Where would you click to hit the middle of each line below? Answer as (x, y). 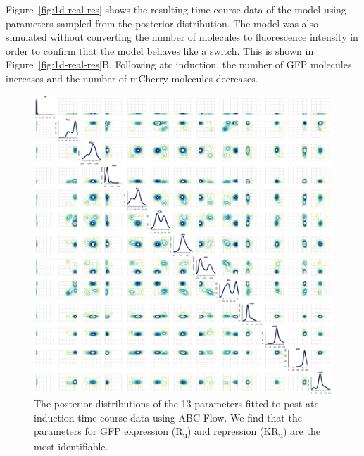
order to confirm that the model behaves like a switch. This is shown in (160, 50)
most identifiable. (71, 446)
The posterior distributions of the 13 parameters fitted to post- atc (176, 404)
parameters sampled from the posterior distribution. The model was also (162, 23)
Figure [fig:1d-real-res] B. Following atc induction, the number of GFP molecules (179, 64)
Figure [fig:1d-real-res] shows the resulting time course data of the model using (176, 9)
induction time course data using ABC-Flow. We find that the (168, 417)
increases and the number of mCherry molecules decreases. (132, 78)
